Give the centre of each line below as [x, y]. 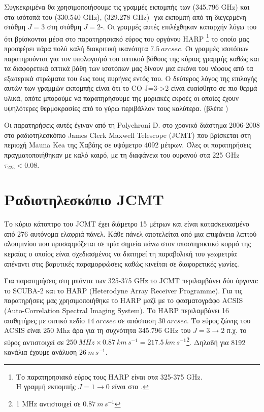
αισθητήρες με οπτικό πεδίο [44, 320]
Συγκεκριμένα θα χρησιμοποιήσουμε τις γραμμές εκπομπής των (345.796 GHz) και [127, 7]
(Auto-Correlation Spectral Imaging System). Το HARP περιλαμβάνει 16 [117, 310]
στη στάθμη [64, 27]
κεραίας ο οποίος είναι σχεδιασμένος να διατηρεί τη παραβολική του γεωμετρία [121, 254]
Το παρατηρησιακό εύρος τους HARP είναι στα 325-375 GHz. [109, 376]
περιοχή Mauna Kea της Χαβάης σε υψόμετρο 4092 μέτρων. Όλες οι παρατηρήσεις [128, 145]
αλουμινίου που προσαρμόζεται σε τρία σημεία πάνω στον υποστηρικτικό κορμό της [127, 244]
